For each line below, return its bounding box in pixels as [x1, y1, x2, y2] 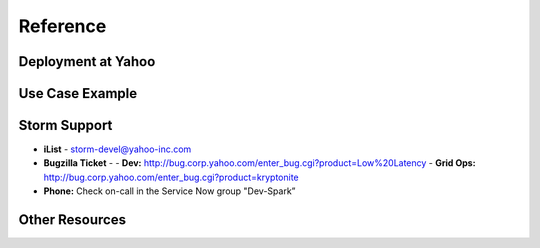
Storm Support [18, 117, 113, 134]
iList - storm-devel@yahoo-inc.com [43, 143, 192, 155]
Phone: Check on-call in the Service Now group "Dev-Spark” [43, 185, 296, 197]
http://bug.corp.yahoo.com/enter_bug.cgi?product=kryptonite [43, 171, 299, 183]
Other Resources [18, 211, 127, 229]
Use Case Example [18, 85, 138, 102]
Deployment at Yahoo [18, 53, 156, 70]
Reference [18, 15, 107, 37]
